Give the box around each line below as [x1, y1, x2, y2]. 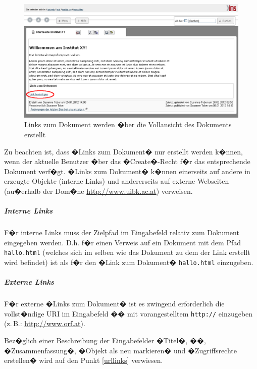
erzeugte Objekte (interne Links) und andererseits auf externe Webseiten [4, 176, 229, 186]
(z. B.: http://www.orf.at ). [4, 318, 85, 329]
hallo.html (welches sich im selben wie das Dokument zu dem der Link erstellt [4, 247, 250, 257]
